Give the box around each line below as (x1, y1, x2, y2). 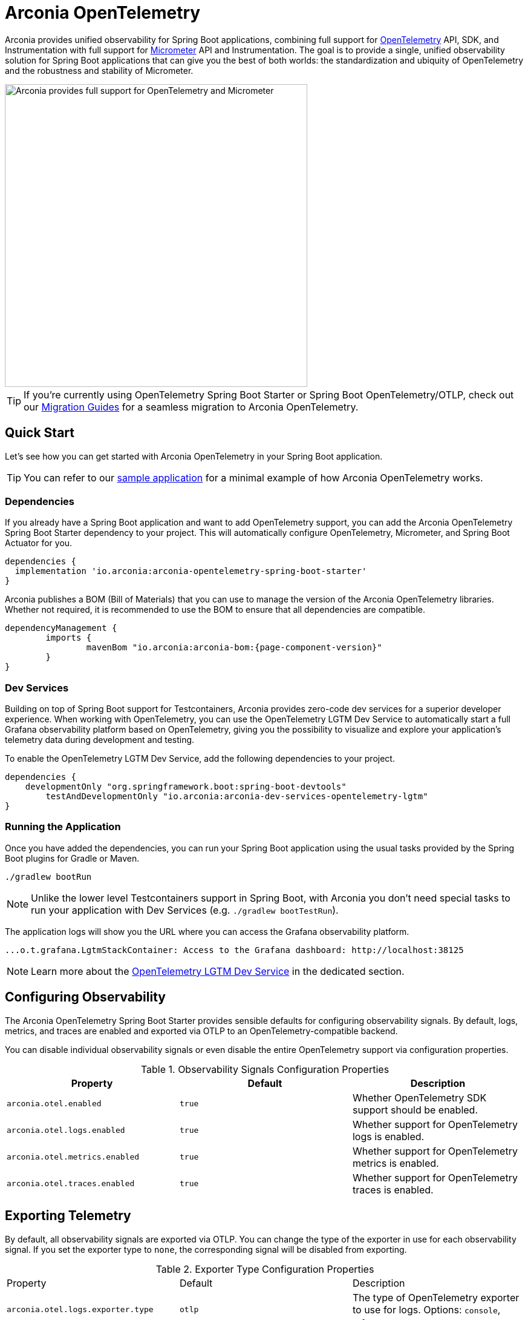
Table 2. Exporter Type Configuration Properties (155, 1262, 374, 1275)
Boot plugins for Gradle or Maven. (5, 853, 140, 863)
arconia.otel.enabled (7, 1099, 102, 1109)
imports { (45, 633, 92, 643)
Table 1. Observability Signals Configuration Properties (140, 1063, 389, 1075)
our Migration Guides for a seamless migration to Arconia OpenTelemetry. (24, 400, 359, 413)
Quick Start (5, 425, 74, 441)
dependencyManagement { (5, 623, 117, 633)
